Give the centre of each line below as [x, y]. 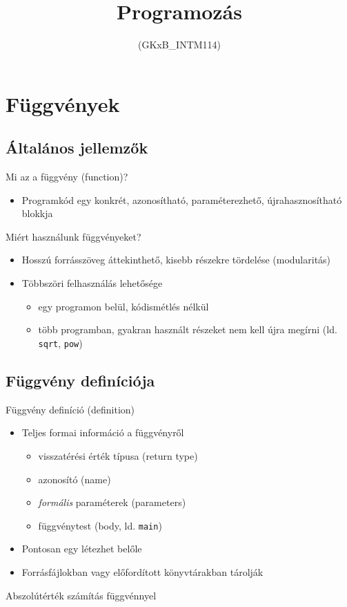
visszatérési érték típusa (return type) [118, 455]
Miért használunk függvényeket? [73, 236]
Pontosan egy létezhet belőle [82, 549]
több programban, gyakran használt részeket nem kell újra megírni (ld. [188, 329]
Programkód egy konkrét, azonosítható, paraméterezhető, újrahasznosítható [182, 199]
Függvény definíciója [80, 380]
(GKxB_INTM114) [179, 45]
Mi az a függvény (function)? [67, 177]
